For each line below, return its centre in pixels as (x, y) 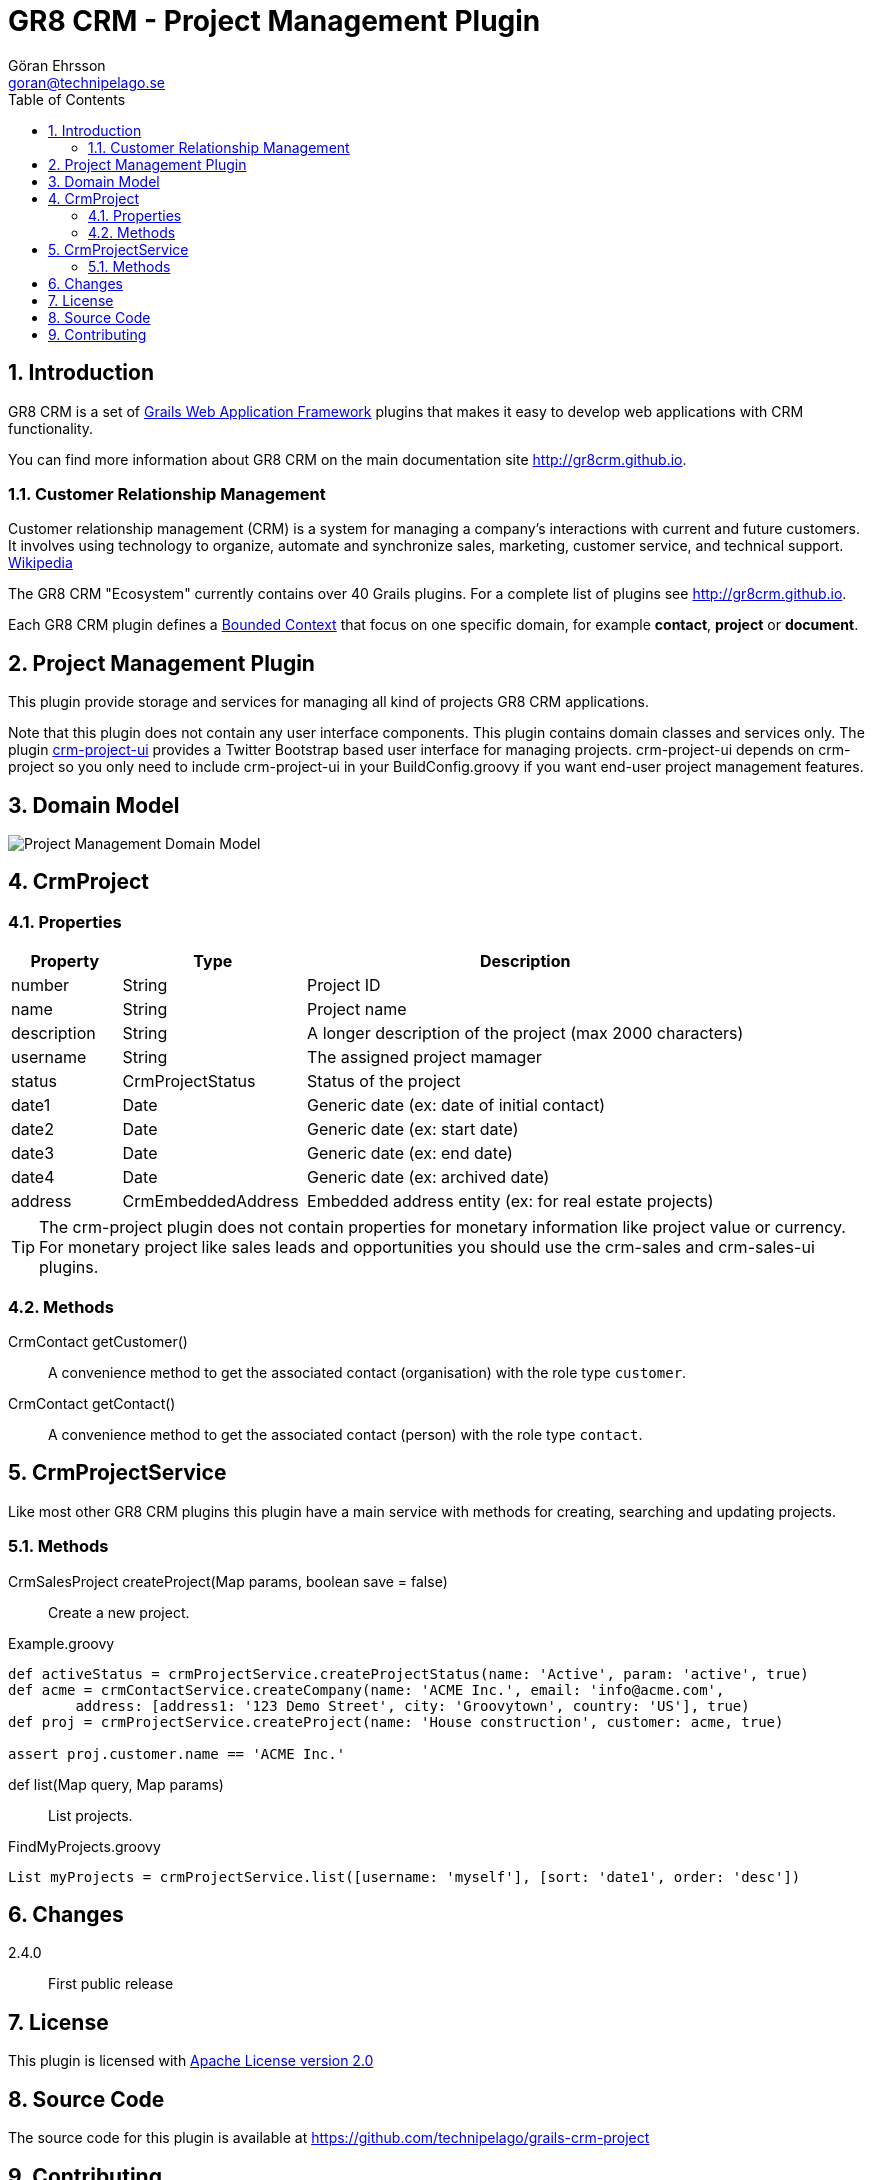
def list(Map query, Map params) (116, 1784)
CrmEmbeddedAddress (210, 1201)
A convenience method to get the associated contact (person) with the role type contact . (345, 1434)
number (40, 985)
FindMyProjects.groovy (84, 1846)
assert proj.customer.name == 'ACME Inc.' (177, 1753)
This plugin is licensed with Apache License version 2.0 (191, 2061)
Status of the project (384, 1081)
